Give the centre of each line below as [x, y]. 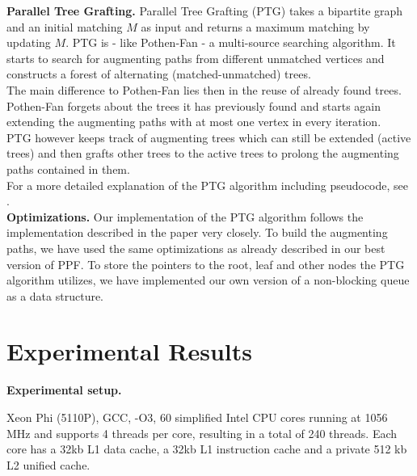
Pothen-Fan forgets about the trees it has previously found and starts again [194, 105]
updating [29, 42]
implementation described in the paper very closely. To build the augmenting [197, 232]
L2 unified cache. [48, 464]
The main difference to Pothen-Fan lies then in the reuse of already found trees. [204, 89]
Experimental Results [129, 351]
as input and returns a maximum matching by [255, 26]
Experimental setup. [64, 390]
